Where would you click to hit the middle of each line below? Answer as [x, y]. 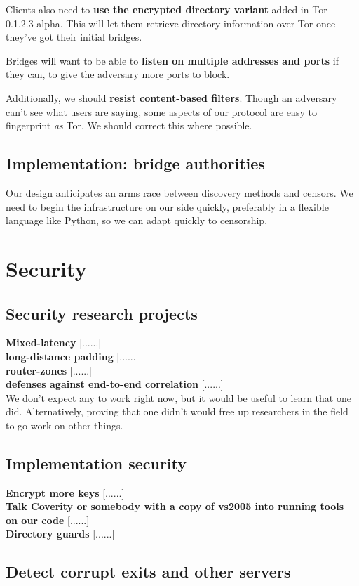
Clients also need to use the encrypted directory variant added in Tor [167, 9]
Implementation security [96, 463]
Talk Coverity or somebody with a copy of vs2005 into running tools [175, 506]
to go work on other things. [65, 425]
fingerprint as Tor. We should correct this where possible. [129, 125]
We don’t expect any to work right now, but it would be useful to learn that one [178, 397]
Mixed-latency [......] [54, 343]
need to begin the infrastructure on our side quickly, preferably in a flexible [167, 206]
